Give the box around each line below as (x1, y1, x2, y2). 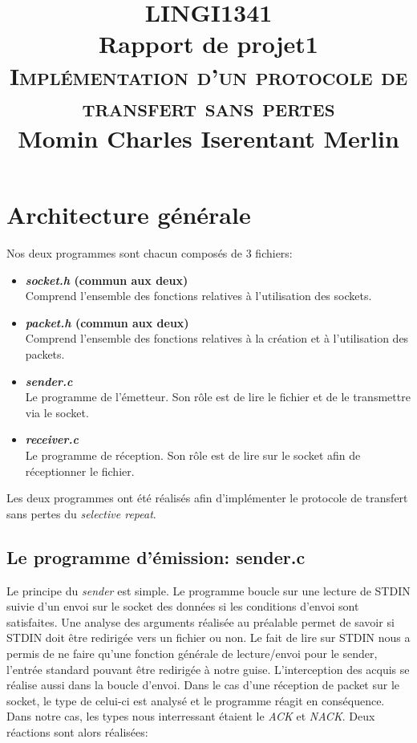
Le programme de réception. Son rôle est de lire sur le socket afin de (25, 447, 361, 463)
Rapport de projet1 (99, 27, 318, 60)
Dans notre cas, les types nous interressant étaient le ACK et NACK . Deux (6, 708, 375, 725)
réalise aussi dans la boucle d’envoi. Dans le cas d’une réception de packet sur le (6, 676, 400, 693)
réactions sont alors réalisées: (6, 723, 148, 740)
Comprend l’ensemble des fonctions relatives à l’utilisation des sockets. (25, 287, 372, 304)
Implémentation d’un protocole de (9, 59, 408, 91)
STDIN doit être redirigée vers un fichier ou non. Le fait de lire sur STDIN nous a (6, 629, 411, 646)
